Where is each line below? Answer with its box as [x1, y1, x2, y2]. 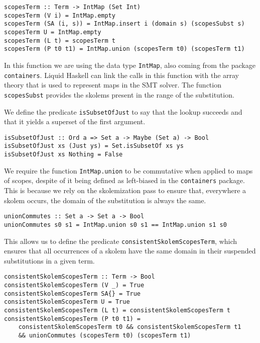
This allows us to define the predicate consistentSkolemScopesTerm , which [4, 235, 237, 246]
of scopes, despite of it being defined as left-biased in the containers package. [4, 175, 245, 186]
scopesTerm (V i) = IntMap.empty [4, 12, 115, 19]
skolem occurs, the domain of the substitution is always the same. [4, 195, 206, 205]
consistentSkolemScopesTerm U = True [4, 298, 130, 306]
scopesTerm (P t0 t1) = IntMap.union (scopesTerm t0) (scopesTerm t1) [4, 45, 245, 53]
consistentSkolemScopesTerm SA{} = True [4, 290, 141, 297]
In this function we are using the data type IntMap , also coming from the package [4, 59, 255, 70]
